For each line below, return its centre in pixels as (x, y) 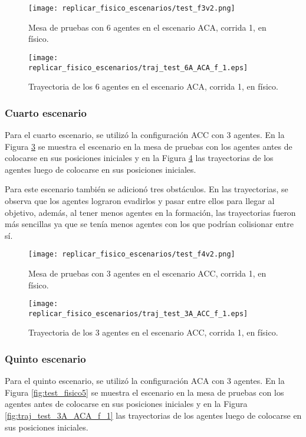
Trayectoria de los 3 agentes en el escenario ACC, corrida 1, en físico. (153, 332)
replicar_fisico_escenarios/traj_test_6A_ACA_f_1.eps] (138, 68)
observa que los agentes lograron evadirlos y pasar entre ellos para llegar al (140, 200)
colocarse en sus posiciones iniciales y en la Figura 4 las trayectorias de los (139, 158)
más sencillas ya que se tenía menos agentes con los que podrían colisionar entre (149, 224)
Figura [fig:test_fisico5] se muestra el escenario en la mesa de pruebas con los (144, 392)
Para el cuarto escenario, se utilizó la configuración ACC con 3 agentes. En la (145, 134)
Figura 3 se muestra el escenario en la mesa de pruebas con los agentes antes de (149, 146)
